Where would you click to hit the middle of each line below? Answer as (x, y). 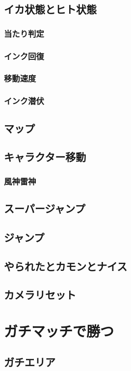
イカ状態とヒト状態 (50, 9)
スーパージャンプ (45, 208)
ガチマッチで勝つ (59, 331)
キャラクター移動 (45, 157)
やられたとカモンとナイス (66, 266)
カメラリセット (40, 295)
